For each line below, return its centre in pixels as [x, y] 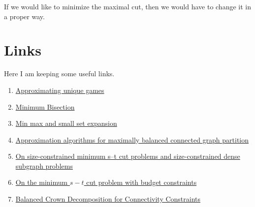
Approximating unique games [60, 90]
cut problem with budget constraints [142, 182]
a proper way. [24, 16]
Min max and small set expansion [66, 123]
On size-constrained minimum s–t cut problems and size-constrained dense [128, 156]
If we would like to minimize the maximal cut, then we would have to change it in [127, 6]
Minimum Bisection [45, 106]
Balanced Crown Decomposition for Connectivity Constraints [108, 199]
